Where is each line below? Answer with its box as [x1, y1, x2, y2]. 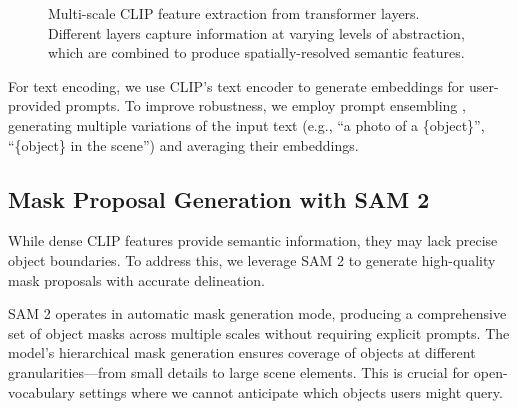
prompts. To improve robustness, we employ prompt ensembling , [65, 95, 466, 116]
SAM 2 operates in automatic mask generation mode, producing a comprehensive [8, 303, 507, 324]
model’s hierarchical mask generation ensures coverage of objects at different [8, 342, 476, 363]
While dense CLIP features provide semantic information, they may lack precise [8, 230, 498, 251]
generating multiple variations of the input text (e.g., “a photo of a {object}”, [8, 114, 485, 135]
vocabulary [8, 381, 75, 402]
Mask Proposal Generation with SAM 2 [8, 183, 430, 214]
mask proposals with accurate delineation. [8, 269, 265, 290]
